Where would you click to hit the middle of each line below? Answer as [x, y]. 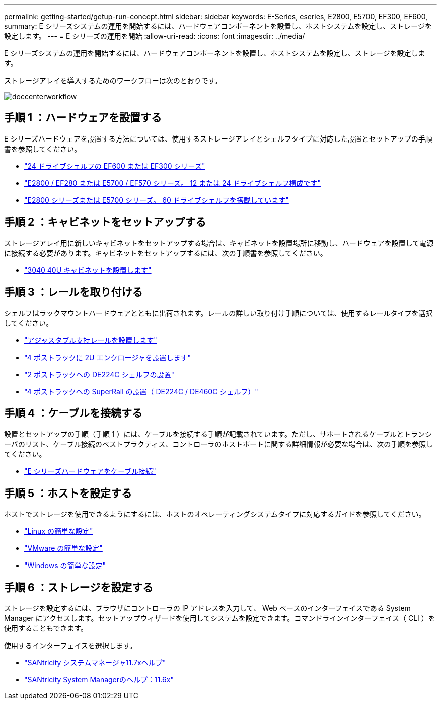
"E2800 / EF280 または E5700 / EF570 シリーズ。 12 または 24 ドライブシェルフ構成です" [172, 183]
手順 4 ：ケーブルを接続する [73, 413]
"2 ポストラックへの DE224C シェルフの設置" [99, 374]
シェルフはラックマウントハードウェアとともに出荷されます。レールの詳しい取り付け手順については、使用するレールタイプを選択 [218, 313]
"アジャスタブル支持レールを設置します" [91, 340]
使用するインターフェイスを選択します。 [70, 646]
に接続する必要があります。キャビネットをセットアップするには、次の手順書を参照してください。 [166, 253]
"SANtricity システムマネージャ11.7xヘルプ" [95, 663]
